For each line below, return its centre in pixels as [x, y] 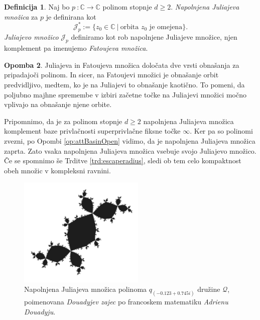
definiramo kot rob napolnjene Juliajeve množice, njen [154, 37]
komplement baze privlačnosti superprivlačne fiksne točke [92, 131]
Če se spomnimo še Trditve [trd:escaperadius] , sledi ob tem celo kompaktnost [123, 161]
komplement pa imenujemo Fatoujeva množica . [76, 48]
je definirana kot [71, 16]
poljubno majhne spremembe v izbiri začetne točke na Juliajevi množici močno [125, 94]
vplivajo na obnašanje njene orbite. [58, 104]
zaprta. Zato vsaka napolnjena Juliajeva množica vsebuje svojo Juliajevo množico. [130, 150]
